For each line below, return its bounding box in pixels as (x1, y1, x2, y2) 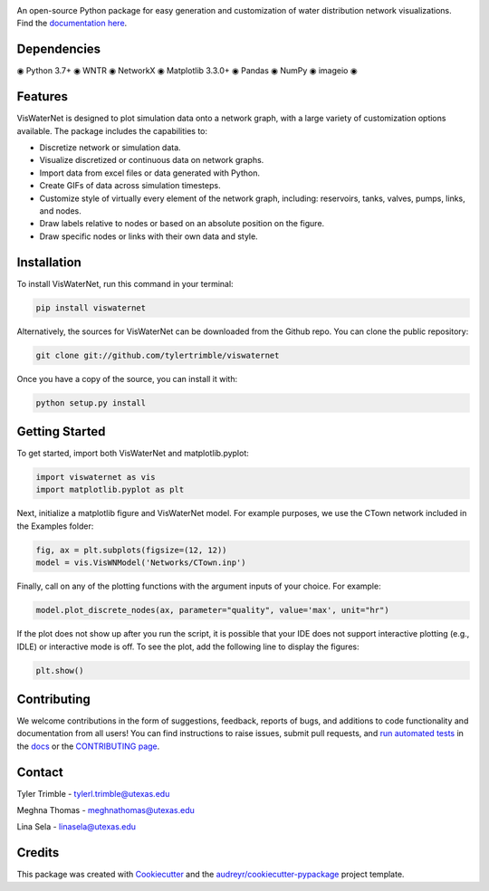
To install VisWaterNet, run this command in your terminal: (16, 278, 235, 289)
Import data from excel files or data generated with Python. (39, 168, 260, 178)
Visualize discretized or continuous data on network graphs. (39, 155, 264, 166)
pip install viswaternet (35, 302, 147, 312)
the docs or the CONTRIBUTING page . (16, 741, 160, 752)
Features (16, 89, 68, 104)
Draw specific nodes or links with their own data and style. (39, 231, 258, 242)
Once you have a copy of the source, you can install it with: (16, 373, 238, 384)
